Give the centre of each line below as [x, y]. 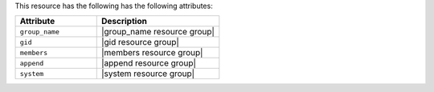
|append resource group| [149, 63]
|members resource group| [152, 53]
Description [124, 22]
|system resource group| [148, 74]
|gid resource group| [140, 42]
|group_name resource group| [158, 32]
